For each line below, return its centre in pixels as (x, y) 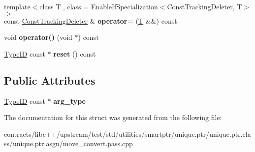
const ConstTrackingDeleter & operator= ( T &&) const (91, 20)
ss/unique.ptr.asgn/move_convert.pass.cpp (68, 143)
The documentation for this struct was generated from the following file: (113, 117)
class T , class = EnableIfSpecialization (99, 6)
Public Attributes (50, 80)
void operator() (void (38, 37)
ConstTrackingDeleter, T (205, 6)
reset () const (75, 53)
